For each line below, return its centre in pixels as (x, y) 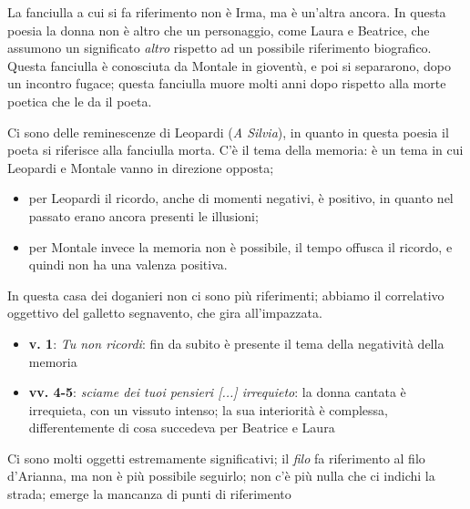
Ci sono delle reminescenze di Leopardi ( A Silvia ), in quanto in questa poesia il (228, 132)
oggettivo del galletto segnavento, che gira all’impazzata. (165, 313)
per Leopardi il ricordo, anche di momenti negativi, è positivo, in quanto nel (241, 198)
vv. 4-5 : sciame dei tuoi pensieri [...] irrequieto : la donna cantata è (217, 392)
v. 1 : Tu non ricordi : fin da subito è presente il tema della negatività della (236, 343)
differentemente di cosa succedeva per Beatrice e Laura (182, 428)
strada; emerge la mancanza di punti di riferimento (149, 494)
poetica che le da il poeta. (80, 101)
